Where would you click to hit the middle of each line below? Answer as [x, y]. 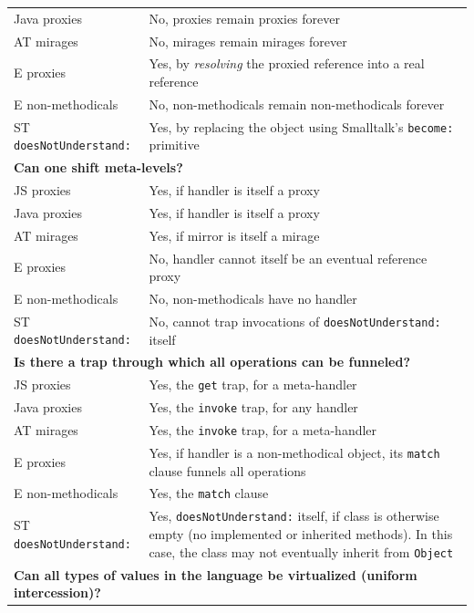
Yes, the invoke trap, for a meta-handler [263, 430]
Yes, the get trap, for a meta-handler [253, 384]
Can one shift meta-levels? [98, 167]
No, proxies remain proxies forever [244, 18]
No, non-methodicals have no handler [253, 299]
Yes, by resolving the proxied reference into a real [287, 63]
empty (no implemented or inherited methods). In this [301, 534]
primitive [174, 145]
